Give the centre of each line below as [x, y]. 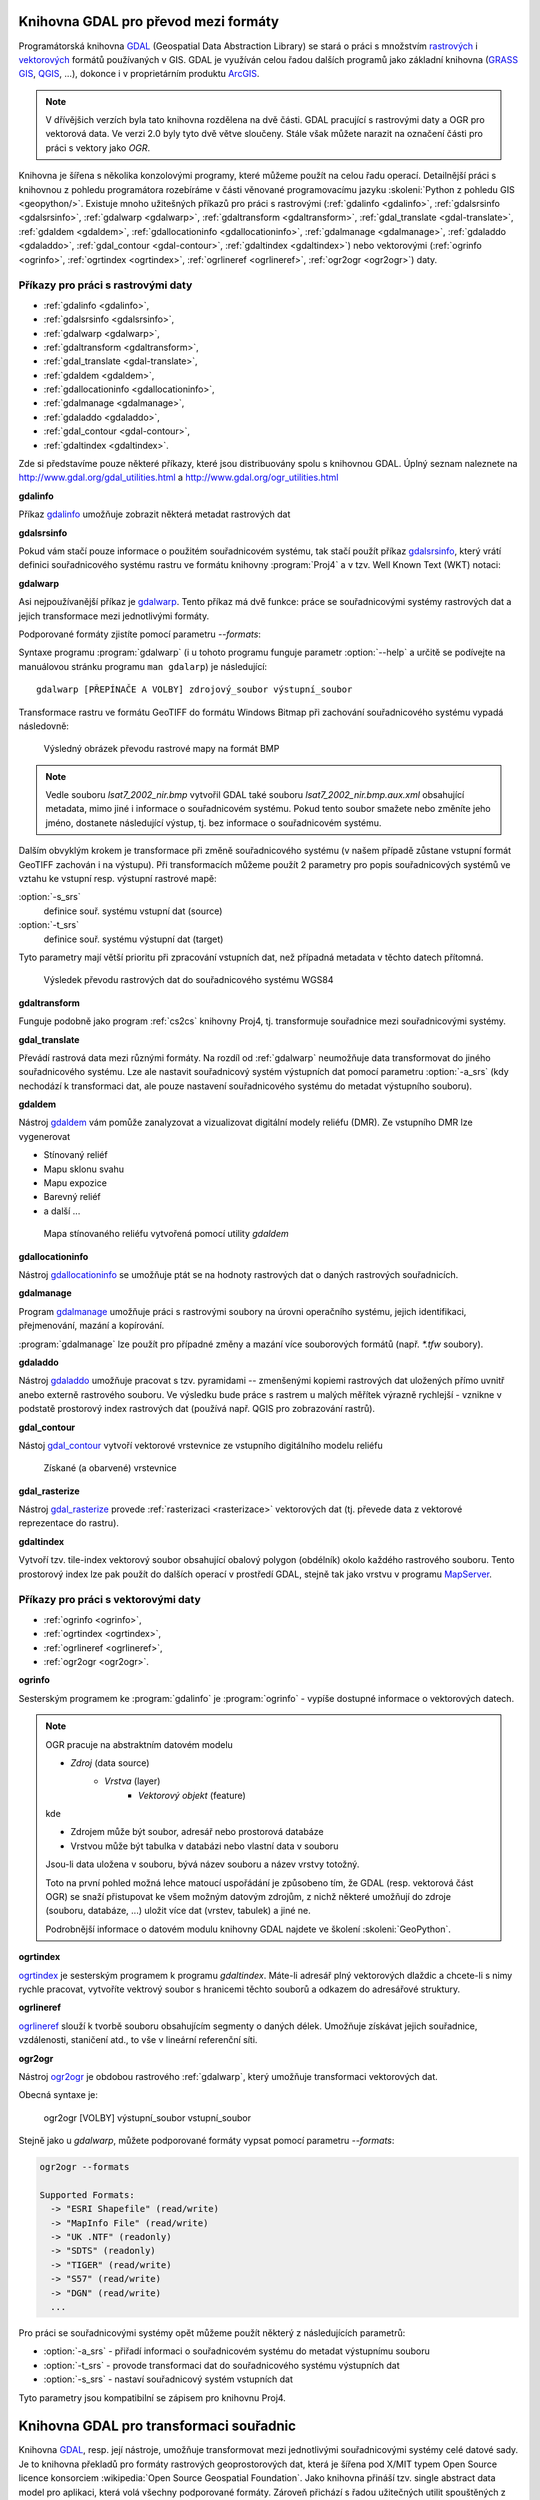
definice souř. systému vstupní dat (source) [133, 911]
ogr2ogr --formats [84, 2167]
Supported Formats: [87, 2194]
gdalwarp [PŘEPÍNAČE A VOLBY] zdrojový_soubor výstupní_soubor [194, 689]
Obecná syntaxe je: [58, 2095]
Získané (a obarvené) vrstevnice [110, 1468]
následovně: [44, 726]
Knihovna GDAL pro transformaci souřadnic [157, 2426]
